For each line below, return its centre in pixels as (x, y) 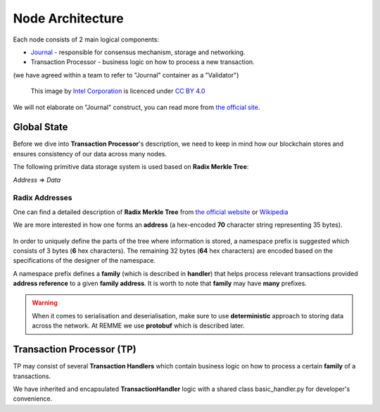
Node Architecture (68, 18)
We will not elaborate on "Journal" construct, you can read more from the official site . (137, 107)
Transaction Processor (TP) (75, 350)
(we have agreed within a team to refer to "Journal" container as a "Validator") (126, 75)
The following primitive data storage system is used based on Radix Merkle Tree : (131, 167)
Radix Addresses (43, 198)
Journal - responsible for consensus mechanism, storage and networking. (138, 52)
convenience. (33, 399)
